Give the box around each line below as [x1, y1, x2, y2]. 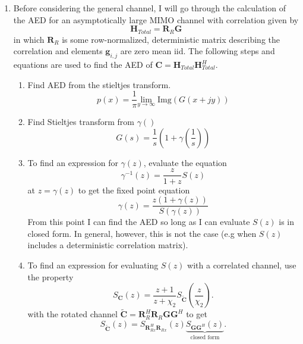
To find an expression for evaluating [27, 258, 159, 271]
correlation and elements [13, 45, 103, 57]
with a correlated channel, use [187, 258, 296, 271]
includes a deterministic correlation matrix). [27, 239, 188, 251]
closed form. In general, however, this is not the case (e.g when [27, 227, 257, 239]
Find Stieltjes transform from [27, 115, 134, 128]
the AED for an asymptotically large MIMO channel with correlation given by [13, 13, 299, 26]
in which [13, 33, 45, 45]
